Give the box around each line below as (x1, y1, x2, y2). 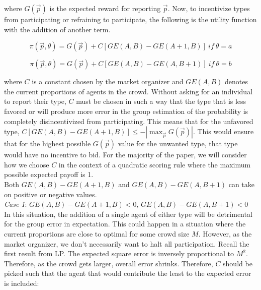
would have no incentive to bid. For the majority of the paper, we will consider (4, 149, 247, 160)
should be (223, 258, 252, 268)
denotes (225, 76, 248, 87)
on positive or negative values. (4, 189, 97, 199)
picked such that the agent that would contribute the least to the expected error (4, 268, 251, 278)
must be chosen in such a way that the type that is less (76, 96, 246, 106)
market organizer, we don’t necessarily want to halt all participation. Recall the (4, 238, 249, 249)
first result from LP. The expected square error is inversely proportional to (4, 248, 234, 259)
